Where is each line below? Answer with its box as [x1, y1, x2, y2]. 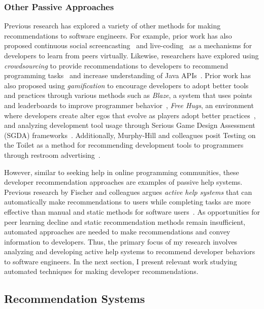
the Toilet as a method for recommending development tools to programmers [4, 140, 244, 150]
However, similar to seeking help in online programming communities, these [4, 166, 239, 177]
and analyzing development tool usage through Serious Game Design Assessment [4, 120, 255, 130]
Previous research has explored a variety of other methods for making [4, 20, 221, 31]
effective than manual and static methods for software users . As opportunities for [4, 206, 260, 217]
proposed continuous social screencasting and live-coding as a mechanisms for [4, 40, 252, 51]
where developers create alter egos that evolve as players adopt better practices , [4, 110, 256, 120]
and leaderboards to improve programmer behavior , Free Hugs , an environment [4, 99, 254, 110]
